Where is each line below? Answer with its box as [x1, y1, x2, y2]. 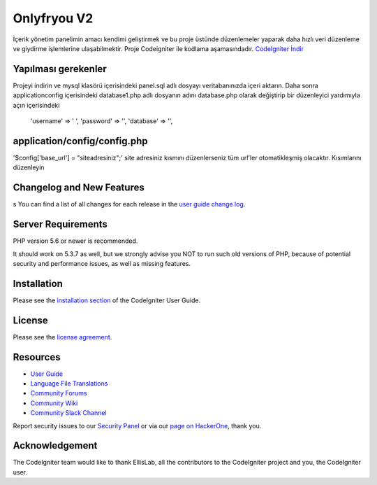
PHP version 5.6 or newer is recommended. [13, 237, 138, 245]
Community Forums [30, 389, 87, 398]
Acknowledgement [13, 440, 98, 451]
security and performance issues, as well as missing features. [13, 259, 191, 267]
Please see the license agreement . [13, 332, 112, 341]
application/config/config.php [13, 135, 148, 147]
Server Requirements [13, 218, 108, 230]
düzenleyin [13, 163, 45, 171]
